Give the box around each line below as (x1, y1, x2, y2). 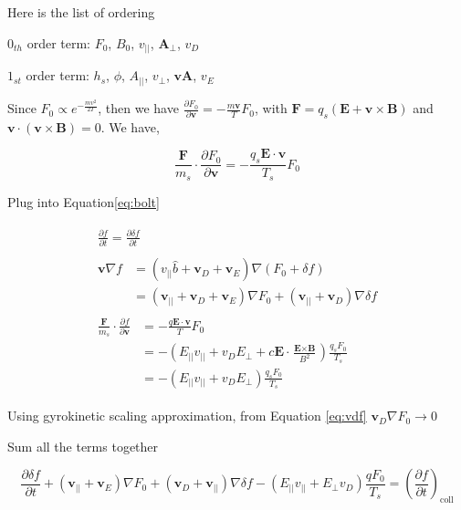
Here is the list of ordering (7, 3, 155, 21)
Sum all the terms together (7, 436, 159, 455)
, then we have (98, 99, 179, 118)
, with (255, 99, 288, 118)
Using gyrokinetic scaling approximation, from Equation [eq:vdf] (7, 406, 367, 425)
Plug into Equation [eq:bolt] (7, 192, 160, 211)
